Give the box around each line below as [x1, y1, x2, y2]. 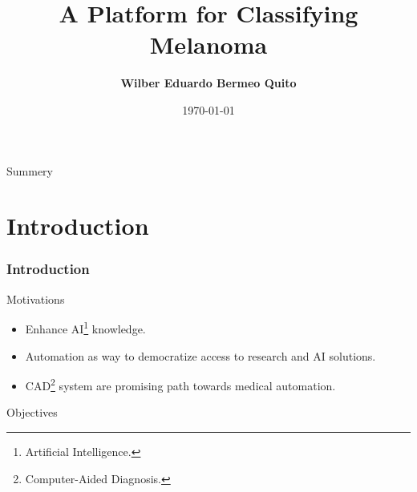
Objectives [6, 404, 58, 421]
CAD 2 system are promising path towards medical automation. [25, 375, 336, 393]
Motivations [6, 290, 65, 307]
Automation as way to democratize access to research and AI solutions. [25, 347, 376, 364]
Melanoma [149, 28, 268, 61]
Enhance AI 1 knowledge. [25, 318, 146, 337]
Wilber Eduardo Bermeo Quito [120, 75, 297, 91]
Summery [6, 162, 53, 179]
